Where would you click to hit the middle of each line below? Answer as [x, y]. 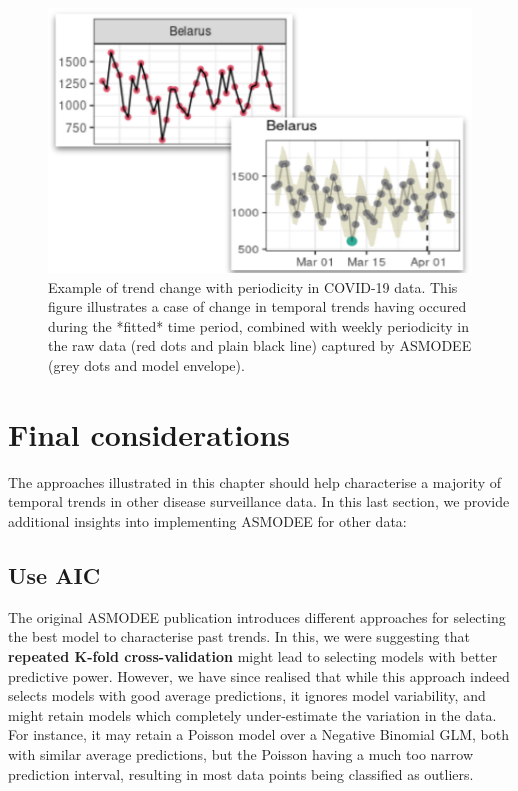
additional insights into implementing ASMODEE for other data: [207, 520]
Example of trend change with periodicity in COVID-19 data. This [253, 286]
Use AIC [54, 574]
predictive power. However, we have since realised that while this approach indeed [259, 675]
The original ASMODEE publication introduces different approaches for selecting [257, 616]
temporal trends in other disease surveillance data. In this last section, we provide [259, 501]
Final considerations [149, 433]
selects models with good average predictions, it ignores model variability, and [247, 695]
